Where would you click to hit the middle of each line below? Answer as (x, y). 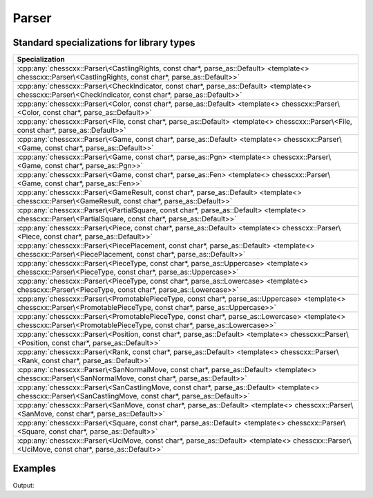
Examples (35, 469)
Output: (23, 485)
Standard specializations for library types (104, 43)
